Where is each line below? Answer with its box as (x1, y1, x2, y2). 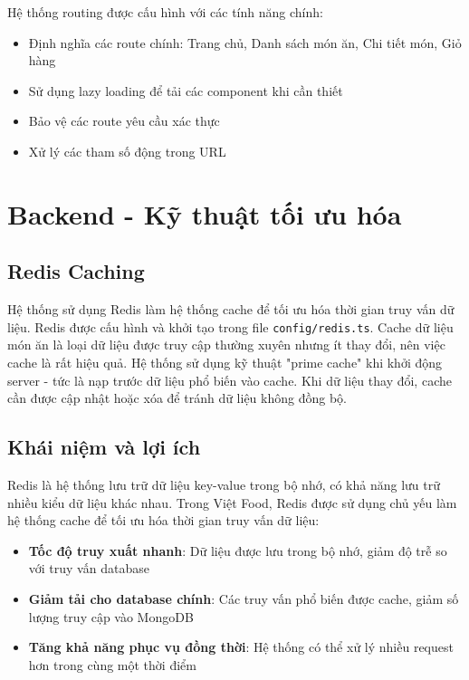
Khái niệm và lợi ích (7, 433, 201, 461)
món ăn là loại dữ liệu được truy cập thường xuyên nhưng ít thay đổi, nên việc (7, 335, 445, 354)
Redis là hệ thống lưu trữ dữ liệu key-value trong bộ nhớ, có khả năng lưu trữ (7, 474, 441, 493)
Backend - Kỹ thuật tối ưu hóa (7, 195, 402, 232)
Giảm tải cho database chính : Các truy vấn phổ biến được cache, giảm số (28, 589, 459, 608)
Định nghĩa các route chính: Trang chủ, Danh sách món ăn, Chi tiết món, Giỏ (28, 33, 462, 52)
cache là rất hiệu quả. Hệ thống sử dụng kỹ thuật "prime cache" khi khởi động (7, 352, 443, 371)
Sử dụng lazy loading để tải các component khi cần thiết (28, 81, 343, 100)
